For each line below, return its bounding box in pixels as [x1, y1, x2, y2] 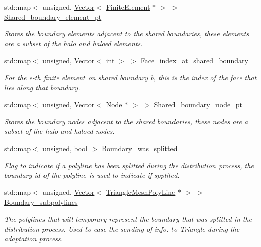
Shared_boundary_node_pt [154, 99, 242, 110]
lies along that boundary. [4, 82, 80, 92]
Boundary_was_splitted [102, 142, 178, 153]
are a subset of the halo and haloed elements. [4, 38, 143, 48]
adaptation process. [4, 233, 63, 244]
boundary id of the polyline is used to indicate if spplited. [4, 170, 180, 180]
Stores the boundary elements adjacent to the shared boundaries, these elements [4, 28, 249, 39]
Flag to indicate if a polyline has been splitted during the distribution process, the [4, 160, 254, 170]
